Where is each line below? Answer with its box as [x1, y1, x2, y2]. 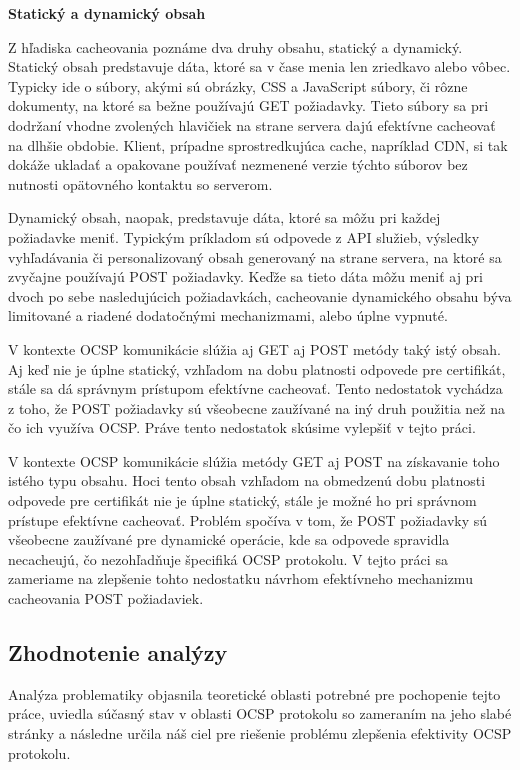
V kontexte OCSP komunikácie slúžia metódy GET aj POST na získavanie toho [8, 450, 500, 471]
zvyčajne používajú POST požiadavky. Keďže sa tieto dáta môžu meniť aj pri [8, 266, 483, 287]
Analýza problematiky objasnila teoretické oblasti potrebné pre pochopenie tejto [8, 683, 501, 704]
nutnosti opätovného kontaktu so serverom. [8, 173, 273, 194]
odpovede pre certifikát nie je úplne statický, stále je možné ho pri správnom [8, 490, 477, 511]
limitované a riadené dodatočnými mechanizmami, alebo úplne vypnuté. [8, 305, 448, 326]
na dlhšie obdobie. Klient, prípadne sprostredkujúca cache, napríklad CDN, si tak [8, 134, 508, 155]
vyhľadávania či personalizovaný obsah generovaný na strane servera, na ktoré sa [8, 246, 502, 267]
